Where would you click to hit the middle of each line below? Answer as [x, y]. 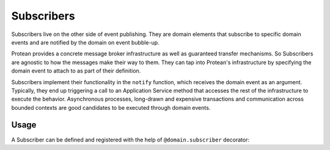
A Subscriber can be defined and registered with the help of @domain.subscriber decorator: [130, 140]
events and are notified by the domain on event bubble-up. [85, 42]
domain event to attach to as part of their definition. [76, 71]
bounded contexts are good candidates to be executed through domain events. [111, 107]
